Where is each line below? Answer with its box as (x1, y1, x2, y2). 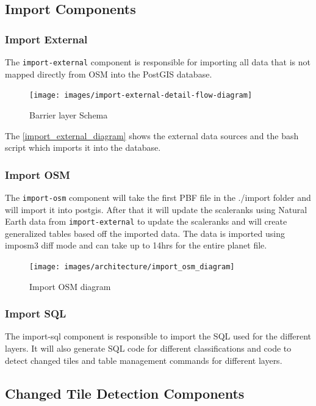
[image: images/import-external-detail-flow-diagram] (29, 91, 253, 100)
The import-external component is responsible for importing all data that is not (5, 56, 311, 68)
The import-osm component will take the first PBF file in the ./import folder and (5, 190, 311, 203)
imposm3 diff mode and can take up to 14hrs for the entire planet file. (5, 239, 267, 252)
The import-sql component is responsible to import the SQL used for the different (5, 330, 312, 343)
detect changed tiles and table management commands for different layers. (5, 353, 282, 366)
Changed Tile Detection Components (5, 383, 245, 402)
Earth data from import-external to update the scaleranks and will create (5, 215, 287, 228)
